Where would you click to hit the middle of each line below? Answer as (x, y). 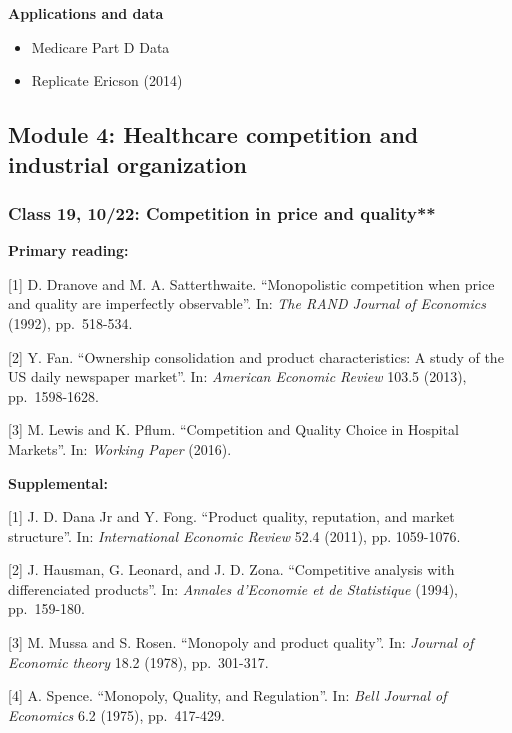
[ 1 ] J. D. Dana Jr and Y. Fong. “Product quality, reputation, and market (231, 516)
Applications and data (86, 13)
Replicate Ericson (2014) (107, 80)
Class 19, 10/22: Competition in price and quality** (222, 212)
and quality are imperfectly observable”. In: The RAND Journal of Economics (247, 303)
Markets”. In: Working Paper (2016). (120, 448)
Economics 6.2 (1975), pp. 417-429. (116, 714)
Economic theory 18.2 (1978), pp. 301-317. (138, 661)
